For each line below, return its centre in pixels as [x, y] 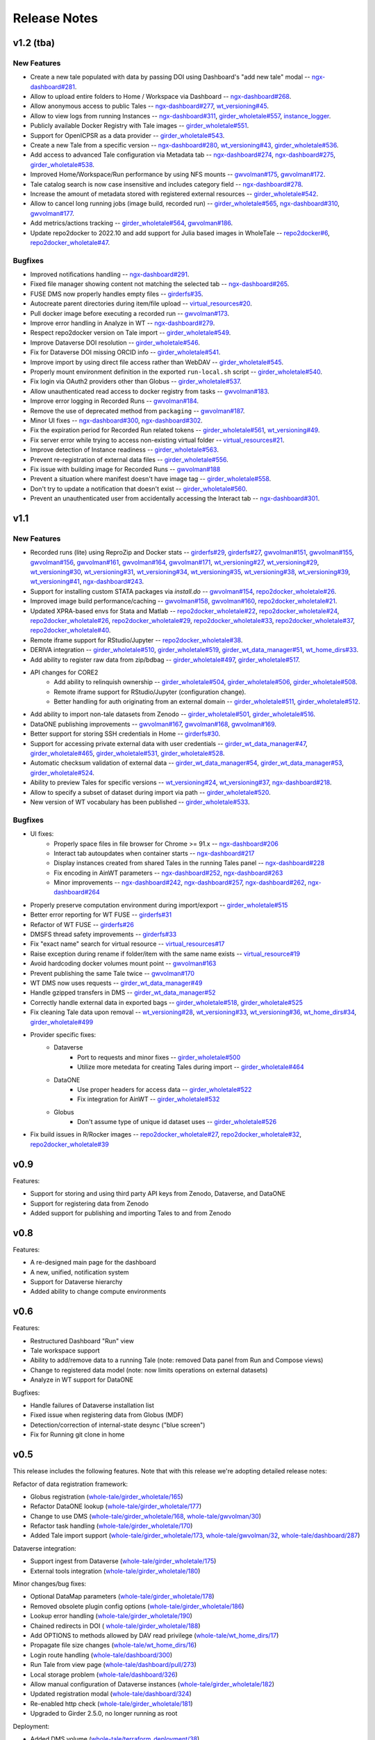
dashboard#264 [77, 892]
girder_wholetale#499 [62, 1022]
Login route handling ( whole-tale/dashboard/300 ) [101, 1655]
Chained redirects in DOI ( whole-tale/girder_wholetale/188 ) [115, 1626]
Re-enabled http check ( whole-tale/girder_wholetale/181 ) [112, 1703]
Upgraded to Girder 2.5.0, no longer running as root [104, 1714]
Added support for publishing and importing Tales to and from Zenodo [131, 1213]
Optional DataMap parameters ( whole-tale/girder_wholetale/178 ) [122, 1597]
